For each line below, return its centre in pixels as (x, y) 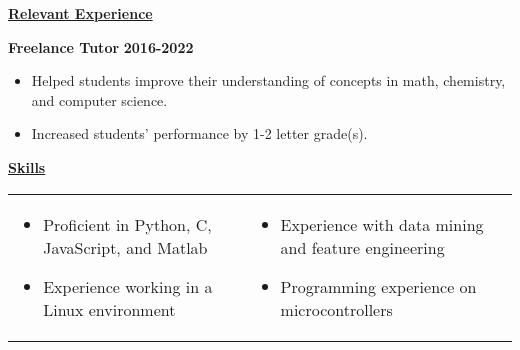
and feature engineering (362, 247)
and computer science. (99, 99)
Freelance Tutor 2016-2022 (101, 46)
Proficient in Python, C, (127, 224)
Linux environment (109, 309)
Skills (27, 166)
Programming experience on (378, 286)
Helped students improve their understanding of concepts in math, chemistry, (268, 80)
